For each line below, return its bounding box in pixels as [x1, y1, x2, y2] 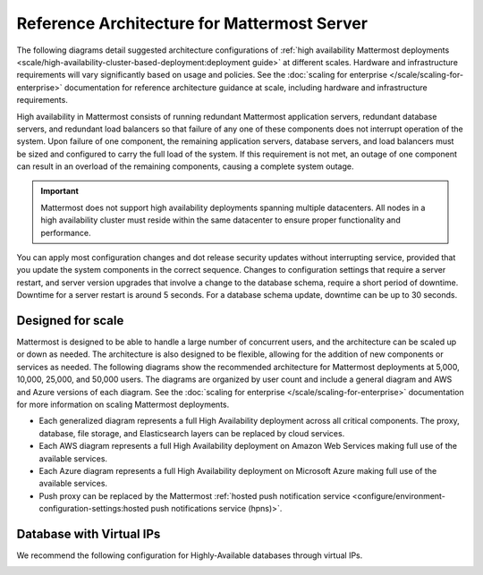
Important [40, 186, 80, 197]
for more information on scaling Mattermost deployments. [16, 399, 230, 410]
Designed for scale [16, 313, 124, 328]
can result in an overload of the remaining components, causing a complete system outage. [16, 161, 354, 172]
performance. [40, 227, 91, 238]
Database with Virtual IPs [16, 526, 161, 541]
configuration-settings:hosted [38, 503, 149, 514]
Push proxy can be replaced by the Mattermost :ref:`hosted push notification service [38, 490, 351, 501]
